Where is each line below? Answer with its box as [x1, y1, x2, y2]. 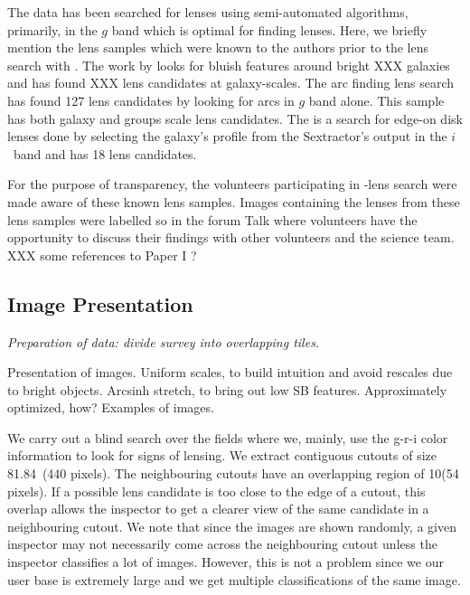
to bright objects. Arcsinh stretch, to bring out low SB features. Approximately [7, 380, 447, 399]
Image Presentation [7, 289, 193, 317]
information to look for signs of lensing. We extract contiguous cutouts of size [7, 446, 437, 465]
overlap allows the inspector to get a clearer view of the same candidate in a [7, 499, 429, 518]
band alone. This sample [308, 90, 445, 109]
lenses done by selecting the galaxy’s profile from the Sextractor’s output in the [7, 127, 447, 146]
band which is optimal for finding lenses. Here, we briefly [111, 20, 428, 39]
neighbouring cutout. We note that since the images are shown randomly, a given [7, 516, 456, 535]
